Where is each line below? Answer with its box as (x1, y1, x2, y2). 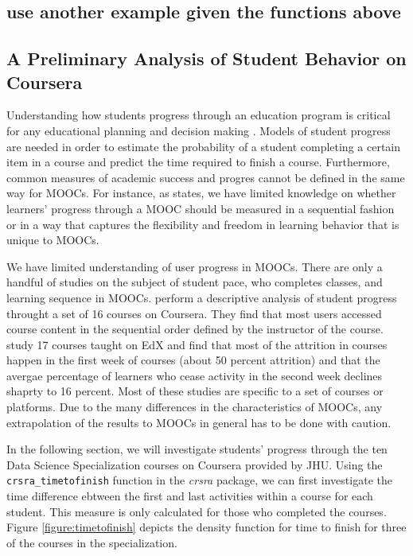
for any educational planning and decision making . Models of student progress (6, 122, 391, 138)
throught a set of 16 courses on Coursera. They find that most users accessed (6, 305, 382, 321)
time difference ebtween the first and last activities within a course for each (6, 488, 373, 504)
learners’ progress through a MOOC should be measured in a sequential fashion (6, 200, 395, 216)
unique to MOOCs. (6, 231, 99, 248)
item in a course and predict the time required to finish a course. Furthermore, (6, 154, 390, 170)
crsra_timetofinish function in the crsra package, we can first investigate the (6, 472, 392, 488)
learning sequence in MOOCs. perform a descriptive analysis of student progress (6, 289, 397, 305)
